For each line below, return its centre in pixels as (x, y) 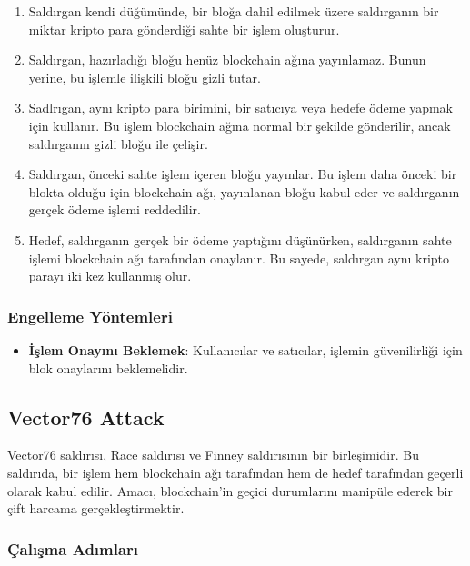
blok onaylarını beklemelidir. (108, 367)
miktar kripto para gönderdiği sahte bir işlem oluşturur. (184, 29)
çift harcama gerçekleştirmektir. (96, 508)
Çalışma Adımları (73, 548)
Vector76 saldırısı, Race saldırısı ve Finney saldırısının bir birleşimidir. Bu (213, 455)
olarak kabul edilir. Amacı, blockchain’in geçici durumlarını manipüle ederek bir (230, 490)
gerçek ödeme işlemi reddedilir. (115, 209)
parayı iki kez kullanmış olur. (110, 276)
